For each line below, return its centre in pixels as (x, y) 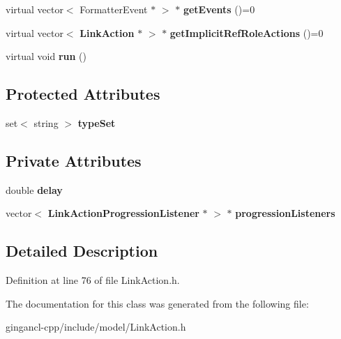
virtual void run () (46, 56)
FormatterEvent (114, 9)
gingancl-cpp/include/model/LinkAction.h (96, 327)
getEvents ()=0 (219, 9)
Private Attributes (74, 160)
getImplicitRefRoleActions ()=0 (247, 32)
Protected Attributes (83, 94)
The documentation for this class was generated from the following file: (157, 303)
